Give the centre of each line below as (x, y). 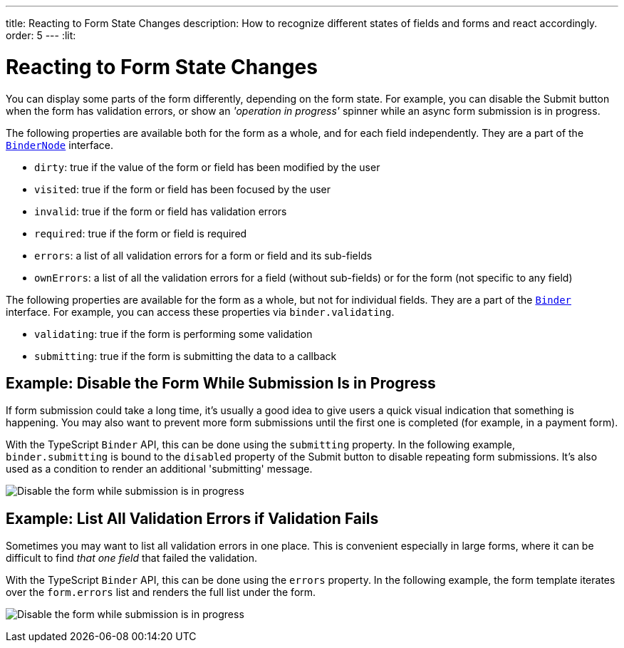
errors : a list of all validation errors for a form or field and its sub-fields (203, 255)
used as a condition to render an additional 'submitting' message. (159, 469)
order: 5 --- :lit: (41, 35)
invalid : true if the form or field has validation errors (161, 211)
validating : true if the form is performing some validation (173, 334)
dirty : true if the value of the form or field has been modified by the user (207, 167)
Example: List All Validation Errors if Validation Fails (192, 518)
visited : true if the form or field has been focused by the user (183, 189)
